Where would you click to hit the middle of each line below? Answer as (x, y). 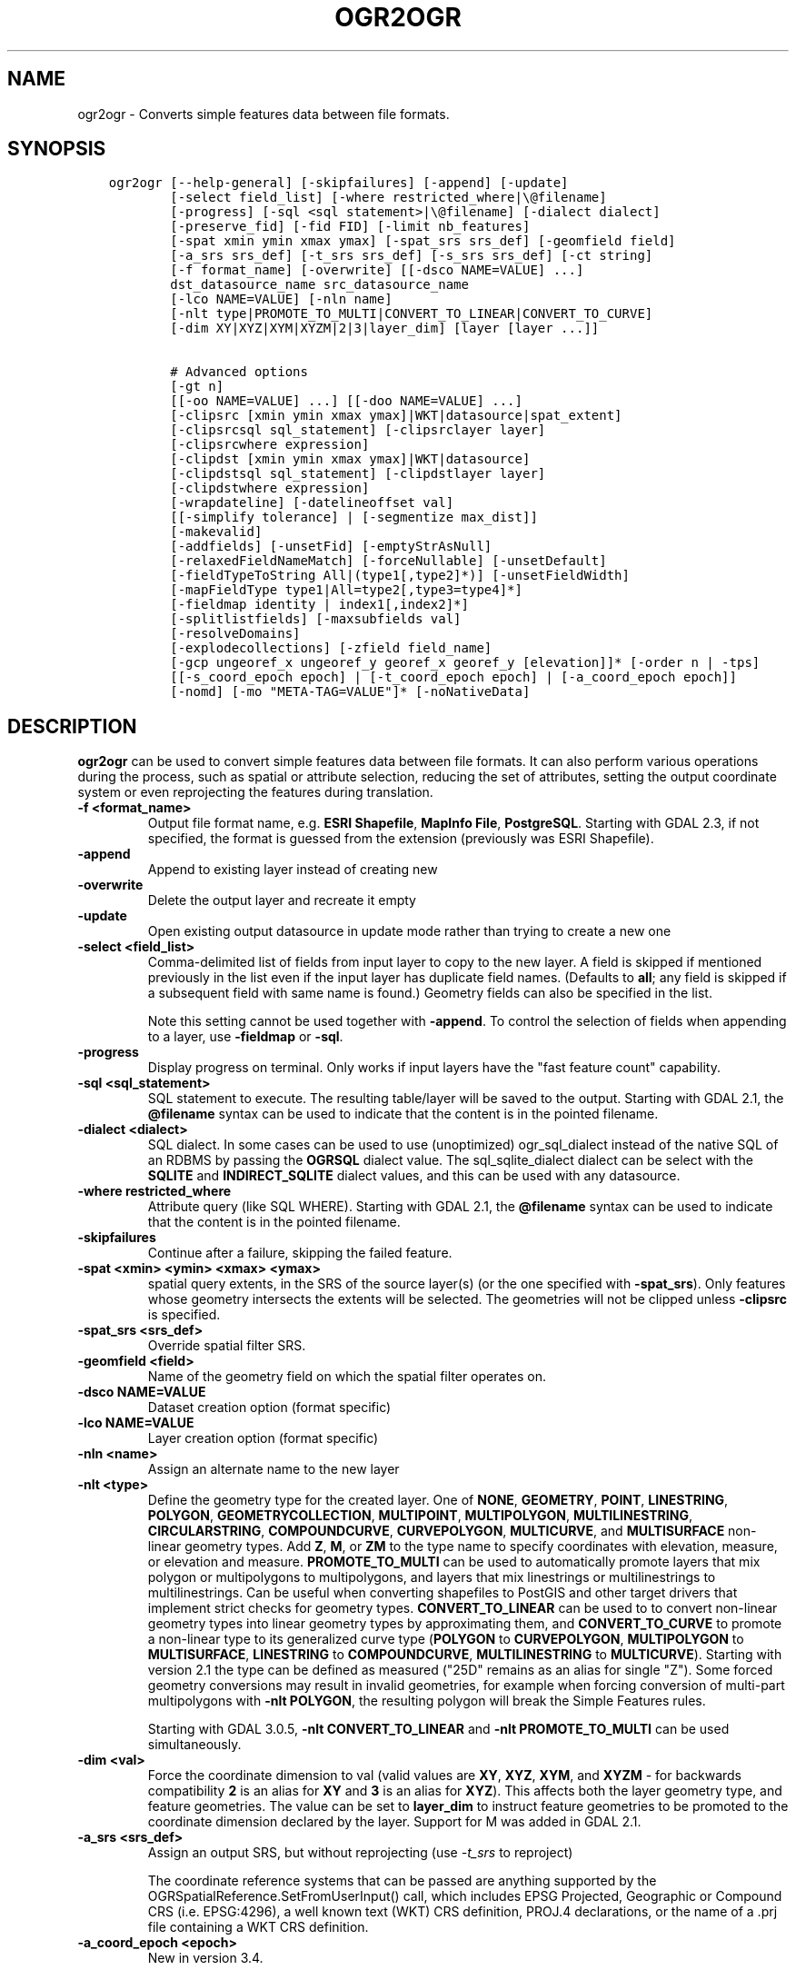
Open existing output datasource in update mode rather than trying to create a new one (409, 931)
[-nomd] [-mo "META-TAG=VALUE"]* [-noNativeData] (350, 692)
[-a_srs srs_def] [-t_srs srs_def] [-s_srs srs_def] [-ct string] (412, 256)
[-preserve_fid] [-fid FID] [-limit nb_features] (350, 227)
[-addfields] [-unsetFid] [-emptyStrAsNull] (331, 547)
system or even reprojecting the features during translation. (255, 792)
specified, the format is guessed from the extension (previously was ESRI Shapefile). (401, 839)
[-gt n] (197, 387)
